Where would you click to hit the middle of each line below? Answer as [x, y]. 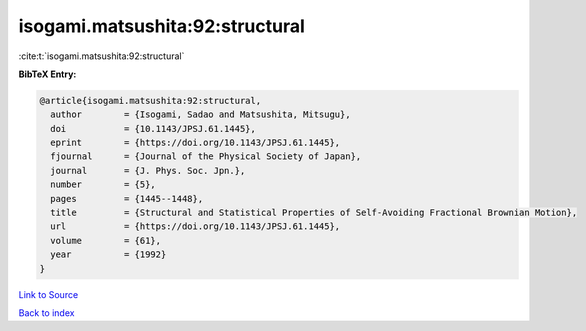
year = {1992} [108, 254]
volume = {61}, [106, 240]
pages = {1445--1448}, [127, 198]
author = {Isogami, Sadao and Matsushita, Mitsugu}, [200, 114]
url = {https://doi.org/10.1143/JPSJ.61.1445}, [195, 226]
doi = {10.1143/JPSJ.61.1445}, [153, 128]
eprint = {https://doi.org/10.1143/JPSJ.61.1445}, [195, 143]
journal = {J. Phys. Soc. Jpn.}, [148, 170]
